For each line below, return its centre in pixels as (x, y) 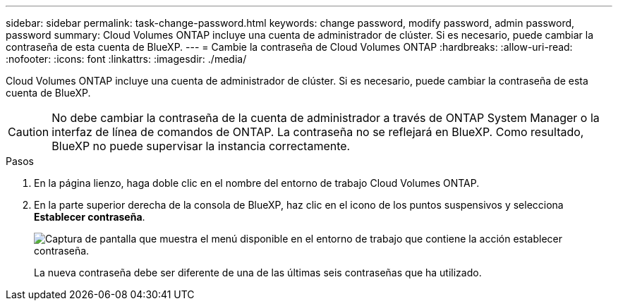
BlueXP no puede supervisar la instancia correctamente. (201, 146)
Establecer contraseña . (90, 217)
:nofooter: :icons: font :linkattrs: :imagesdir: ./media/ (126, 59)
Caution (29, 132)
